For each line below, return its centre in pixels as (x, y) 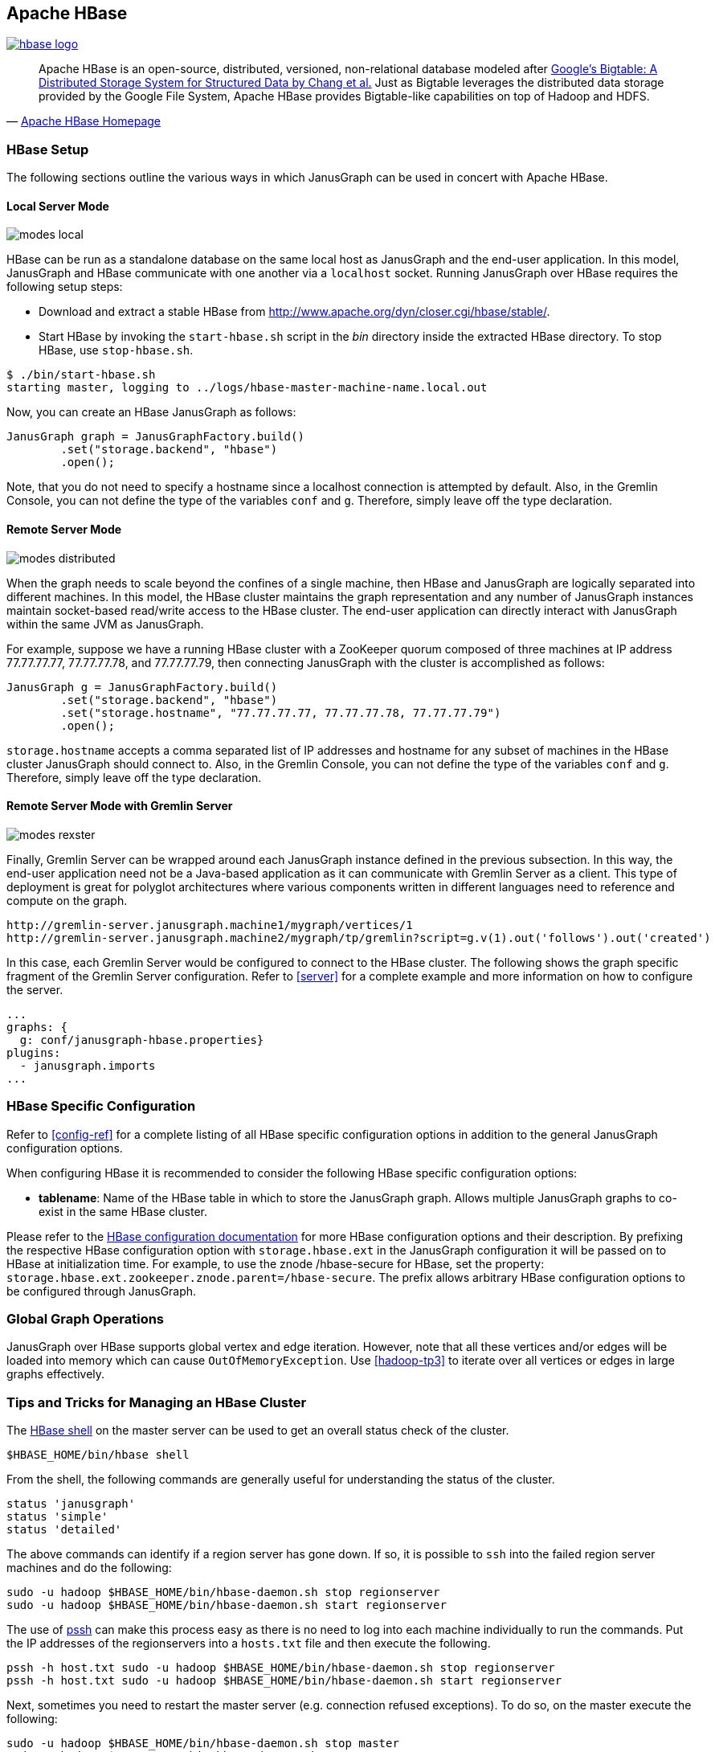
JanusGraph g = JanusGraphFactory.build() (142, 687)
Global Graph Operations (86, 1318)
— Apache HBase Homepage (84, 121)
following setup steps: (65, 287)
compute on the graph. (67, 900)
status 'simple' (57, 1517)
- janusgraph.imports (88, 1065)
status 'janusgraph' (71, 1504)
